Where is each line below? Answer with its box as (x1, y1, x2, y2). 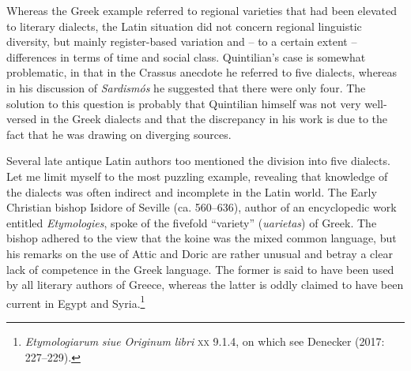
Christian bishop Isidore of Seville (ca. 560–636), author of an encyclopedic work (6, 199, 397, 215)
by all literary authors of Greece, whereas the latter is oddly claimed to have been (6, 276, 404, 293)
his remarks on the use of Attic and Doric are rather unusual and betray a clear (6, 245, 393, 261)
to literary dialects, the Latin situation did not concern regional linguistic (6, 17, 362, 34)
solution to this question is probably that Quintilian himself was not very (6, 95, 361, 111)
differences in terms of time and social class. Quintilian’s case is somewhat (6, 48, 366, 65)
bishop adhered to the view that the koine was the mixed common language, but (6, 230, 397, 246)
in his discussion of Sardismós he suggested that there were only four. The (6, 79, 366, 96)
